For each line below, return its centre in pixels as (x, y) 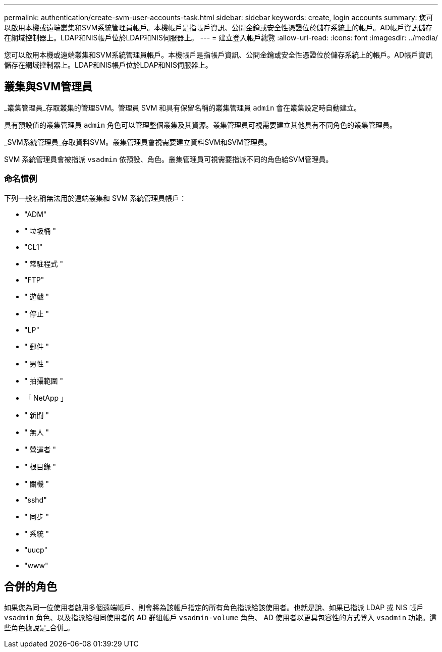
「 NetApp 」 (46, 398)
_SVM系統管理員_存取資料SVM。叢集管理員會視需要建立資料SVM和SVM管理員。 (138, 142)
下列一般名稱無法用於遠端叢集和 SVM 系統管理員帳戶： (95, 198)
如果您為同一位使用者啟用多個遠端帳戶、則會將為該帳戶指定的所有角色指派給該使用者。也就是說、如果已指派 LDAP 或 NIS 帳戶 (214, 608)
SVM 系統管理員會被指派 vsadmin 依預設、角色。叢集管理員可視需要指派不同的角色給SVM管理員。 (169, 159)
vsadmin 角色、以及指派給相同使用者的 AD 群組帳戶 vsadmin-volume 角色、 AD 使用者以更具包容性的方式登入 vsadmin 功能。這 (220, 618)
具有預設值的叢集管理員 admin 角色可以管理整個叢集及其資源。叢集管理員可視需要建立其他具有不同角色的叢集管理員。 (201, 125)
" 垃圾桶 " (40, 231)
